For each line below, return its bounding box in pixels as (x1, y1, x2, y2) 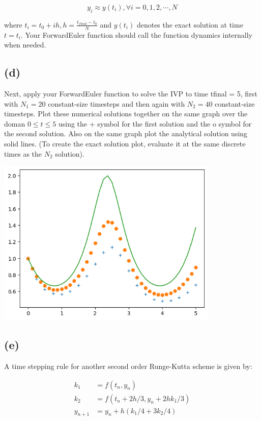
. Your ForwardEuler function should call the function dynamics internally (20, 29, 253, 40)
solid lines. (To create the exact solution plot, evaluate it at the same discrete (4, 138, 246, 148)
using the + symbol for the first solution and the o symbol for (58, 118, 252, 129)
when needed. (4, 39, 46, 50)
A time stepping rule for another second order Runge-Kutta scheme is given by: (4, 360, 252, 371)
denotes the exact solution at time (136, 19, 243, 30)
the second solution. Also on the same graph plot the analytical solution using (4, 128, 248, 139)
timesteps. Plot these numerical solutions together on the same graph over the (4, 108, 248, 119)
